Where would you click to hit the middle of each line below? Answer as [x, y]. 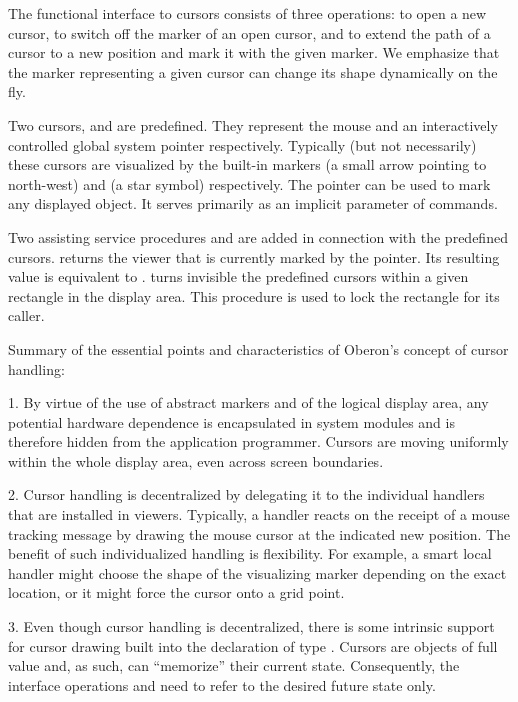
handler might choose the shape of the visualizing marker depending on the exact [257, 572]
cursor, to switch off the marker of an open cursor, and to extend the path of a [249, 32]
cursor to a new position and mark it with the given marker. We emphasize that [254, 52]
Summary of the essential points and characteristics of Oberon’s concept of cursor [258, 348]
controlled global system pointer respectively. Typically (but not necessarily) [242, 144]
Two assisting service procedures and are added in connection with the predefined [258, 236]
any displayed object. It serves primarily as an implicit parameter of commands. [253, 203]
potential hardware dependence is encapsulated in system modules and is [231, 421]
